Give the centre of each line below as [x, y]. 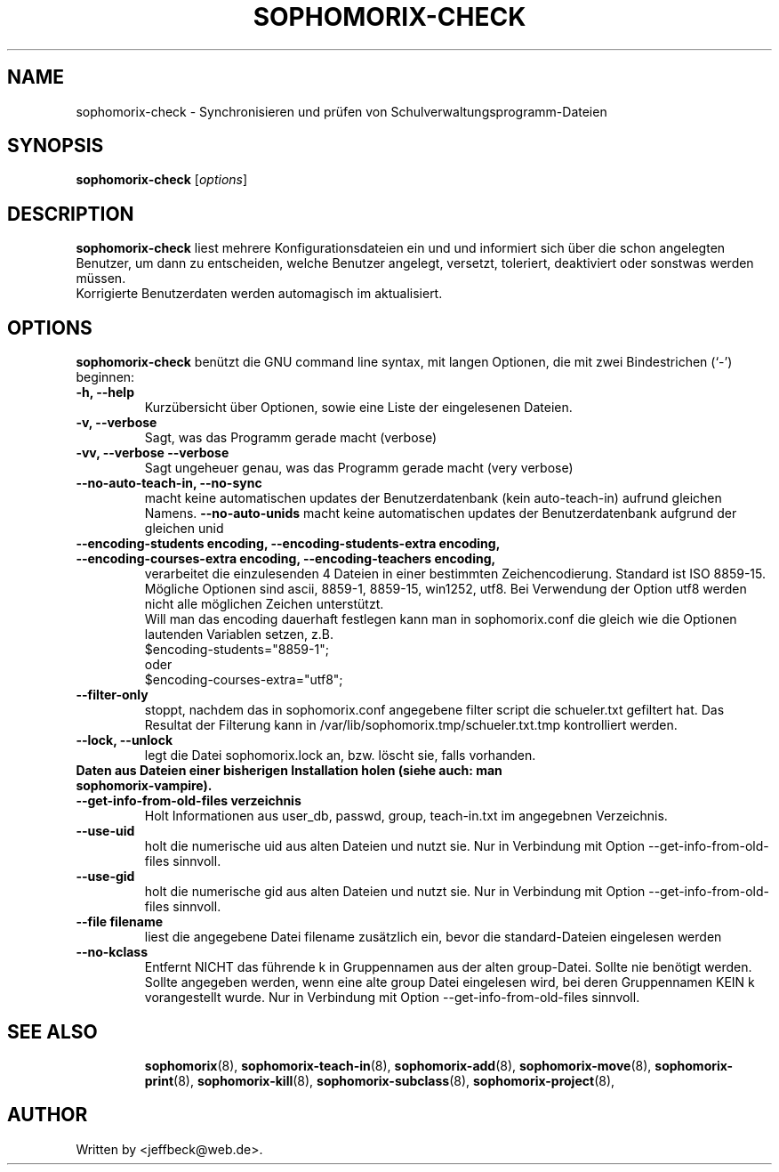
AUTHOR [48, 1115]
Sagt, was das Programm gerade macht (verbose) [291, 438]
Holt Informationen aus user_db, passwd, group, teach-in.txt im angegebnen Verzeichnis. [406, 816]
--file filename [119, 922]
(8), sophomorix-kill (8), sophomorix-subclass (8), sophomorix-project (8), [394, 1080]
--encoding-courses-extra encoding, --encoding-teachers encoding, [286, 559]
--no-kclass [112, 952]
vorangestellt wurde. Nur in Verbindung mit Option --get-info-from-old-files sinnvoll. [392, 998]
